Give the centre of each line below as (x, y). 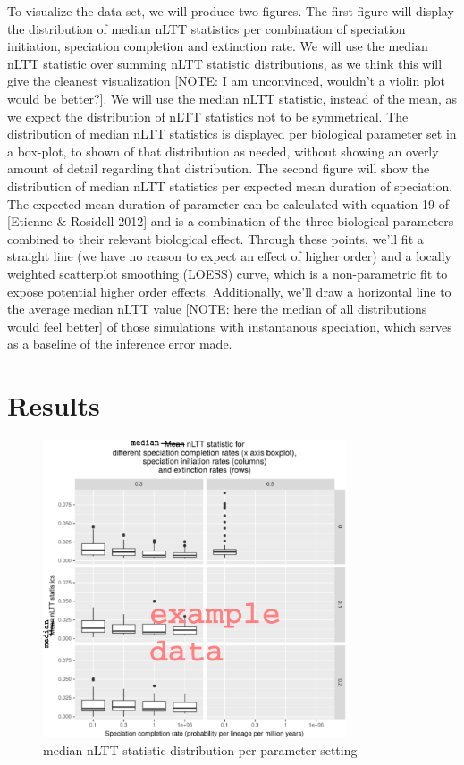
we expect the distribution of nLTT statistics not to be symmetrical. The (208, 116)
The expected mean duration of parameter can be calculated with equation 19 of (228, 203)
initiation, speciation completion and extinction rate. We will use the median (218, 46)
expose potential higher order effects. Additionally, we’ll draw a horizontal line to (229, 291)
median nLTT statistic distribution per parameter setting (200, 749)
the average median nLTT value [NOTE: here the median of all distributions (217, 309)
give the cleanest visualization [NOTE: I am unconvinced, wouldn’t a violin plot (226, 81)
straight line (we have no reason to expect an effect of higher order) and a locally (229, 256)
